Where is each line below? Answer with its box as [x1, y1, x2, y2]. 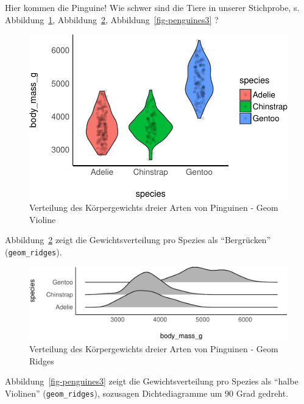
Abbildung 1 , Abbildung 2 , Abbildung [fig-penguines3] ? [5, 13, 219, 26]
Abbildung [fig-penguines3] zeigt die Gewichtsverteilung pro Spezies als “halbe [5, 375, 299, 388]
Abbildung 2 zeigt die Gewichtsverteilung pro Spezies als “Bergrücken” [5, 233, 271, 246]
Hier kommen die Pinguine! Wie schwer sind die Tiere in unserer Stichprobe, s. [5, 1, 300, 13]
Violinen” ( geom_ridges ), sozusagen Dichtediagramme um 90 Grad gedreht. [5, 386, 289, 399]
